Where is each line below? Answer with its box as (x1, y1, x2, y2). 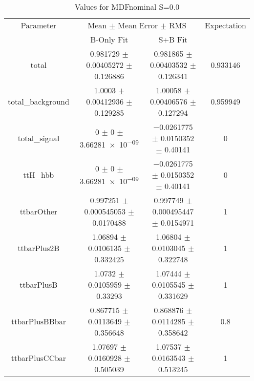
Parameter (21, 20, 57, 31)
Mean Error (118, 20, 158, 31)
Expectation (205, 20, 246, 31)
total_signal (18, 132, 60, 144)
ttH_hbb (23, 169, 54, 180)
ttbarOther (20, 206, 58, 217)
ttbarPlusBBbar (11, 316, 66, 327)
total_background (8, 96, 69, 107)
